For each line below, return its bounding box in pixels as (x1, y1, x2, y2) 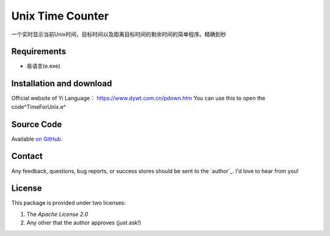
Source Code (11, 119, 62, 130)
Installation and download (11, 78, 112, 89)
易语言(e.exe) (26, 62, 61, 70)
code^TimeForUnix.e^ (11, 103, 67, 110)
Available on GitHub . (11, 135, 63, 142)
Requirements (11, 46, 67, 57)
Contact (11, 151, 43, 161)
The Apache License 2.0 (26, 210, 89, 218)
